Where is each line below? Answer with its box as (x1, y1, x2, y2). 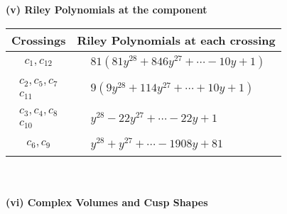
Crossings (11, 31, 66, 48)
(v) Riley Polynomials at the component (6, 2, 207, 16)
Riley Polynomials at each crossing (77, 31, 276, 48)
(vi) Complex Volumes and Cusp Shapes (6, 194, 208, 209)
